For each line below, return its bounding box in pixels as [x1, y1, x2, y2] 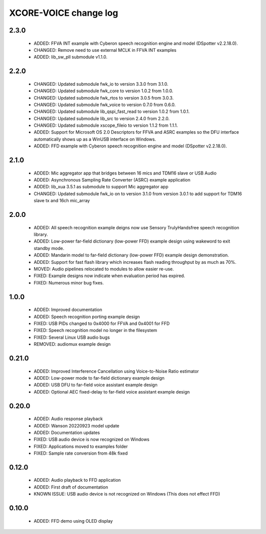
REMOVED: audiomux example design [33, 341, 111, 347]
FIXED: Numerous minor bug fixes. [33, 280, 104, 285]
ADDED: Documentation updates [33, 429, 100, 435]
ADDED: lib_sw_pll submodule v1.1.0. [33, 54, 108, 60]
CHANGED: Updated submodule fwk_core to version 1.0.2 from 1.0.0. [33, 88, 173, 94]
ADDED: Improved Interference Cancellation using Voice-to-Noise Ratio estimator [33, 368, 199, 374]
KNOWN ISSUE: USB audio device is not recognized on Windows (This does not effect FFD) [33, 491, 220, 497]
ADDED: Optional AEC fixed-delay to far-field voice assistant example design [33, 389, 190, 394]
